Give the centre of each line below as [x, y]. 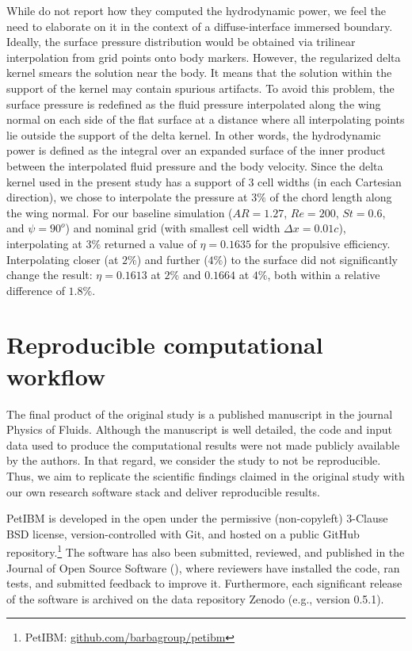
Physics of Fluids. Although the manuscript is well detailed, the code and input [199, 429]
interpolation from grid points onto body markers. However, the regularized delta [204, 57]
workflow [56, 375]
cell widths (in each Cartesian [330, 181]
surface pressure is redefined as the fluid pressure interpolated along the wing [194, 103]
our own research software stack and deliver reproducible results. [163, 491]
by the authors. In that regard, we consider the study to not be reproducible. [194, 460]
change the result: [50, 275]
